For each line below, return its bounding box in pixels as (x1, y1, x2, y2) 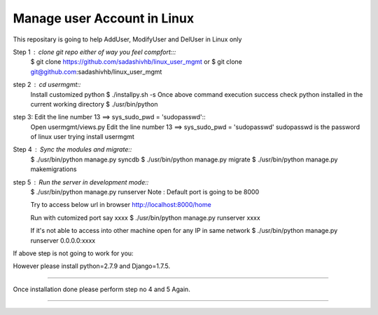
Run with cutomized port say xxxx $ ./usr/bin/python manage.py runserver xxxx (30, 213, 260, 222)
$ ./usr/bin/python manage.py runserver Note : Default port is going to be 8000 (30, 188, 259, 196)
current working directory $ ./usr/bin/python (30, 100, 158, 108)
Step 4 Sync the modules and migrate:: (13, 145, 132, 154)
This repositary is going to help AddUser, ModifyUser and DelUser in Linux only (13, 35, 242, 43)
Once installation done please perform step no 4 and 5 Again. (13, 285, 190, 293)
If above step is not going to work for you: (13, 249, 134, 257)
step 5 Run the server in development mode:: (13, 177, 149, 186)
